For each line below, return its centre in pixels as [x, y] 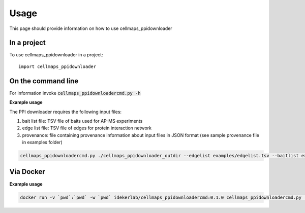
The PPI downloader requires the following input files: [66, 112]
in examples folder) [42, 143]
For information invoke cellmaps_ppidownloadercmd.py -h [75, 93]
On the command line [44, 81]
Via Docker [27, 172]
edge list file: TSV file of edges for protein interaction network [87, 128]
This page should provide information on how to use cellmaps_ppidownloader [91, 28]
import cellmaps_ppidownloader [57, 66]
